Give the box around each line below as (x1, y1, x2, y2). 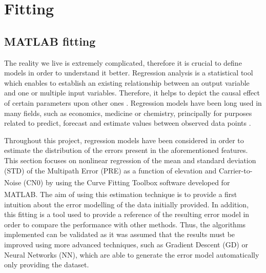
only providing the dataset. (4, 259, 89, 270)
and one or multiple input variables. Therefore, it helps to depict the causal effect (4, 87, 260, 98)
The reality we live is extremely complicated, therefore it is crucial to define (4, 57, 242, 68)
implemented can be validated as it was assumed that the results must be (4, 229, 235, 240)
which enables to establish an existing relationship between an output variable (4, 77, 250, 88)
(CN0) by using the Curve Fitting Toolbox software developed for (23, 177, 230, 187)
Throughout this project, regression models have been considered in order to (4, 134, 244, 145)
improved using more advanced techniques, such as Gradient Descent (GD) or (4, 239, 248, 249)
